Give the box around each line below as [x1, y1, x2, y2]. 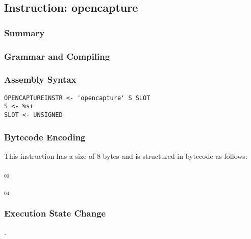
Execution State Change [4, 206, 106, 219]
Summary [4, 26, 45, 39]
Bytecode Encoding [4, 130, 86, 143]
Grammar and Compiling [4, 50, 110, 62]
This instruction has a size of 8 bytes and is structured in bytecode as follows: [4, 150, 247, 161]
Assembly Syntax [4, 73, 77, 86]
